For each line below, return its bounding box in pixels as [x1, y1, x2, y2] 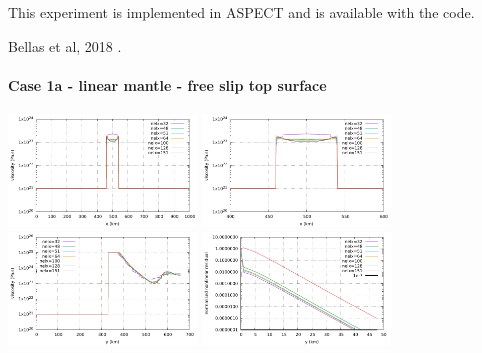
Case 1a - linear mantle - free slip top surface [8, 74, 327, 95]
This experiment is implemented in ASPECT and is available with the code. [8, 2, 475, 22]
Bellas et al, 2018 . [8, 35, 122, 56]
